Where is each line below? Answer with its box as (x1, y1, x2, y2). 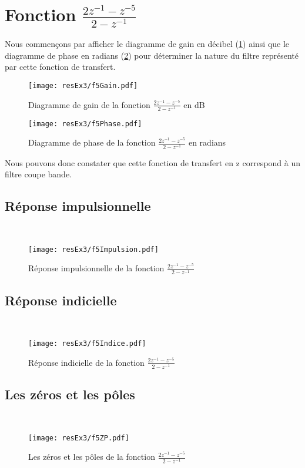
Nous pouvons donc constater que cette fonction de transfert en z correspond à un (5, 156, 301, 169)
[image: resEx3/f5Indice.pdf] (28, 339, 146, 348)
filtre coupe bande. (5, 168, 72, 180)
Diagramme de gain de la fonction (28, 98, 150, 110)
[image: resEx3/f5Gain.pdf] (28, 82, 138, 90)
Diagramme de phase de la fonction (28, 136, 156, 149)
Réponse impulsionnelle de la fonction (28, 262, 165, 274)
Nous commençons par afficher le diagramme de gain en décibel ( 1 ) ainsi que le (5, 38, 290, 50)
